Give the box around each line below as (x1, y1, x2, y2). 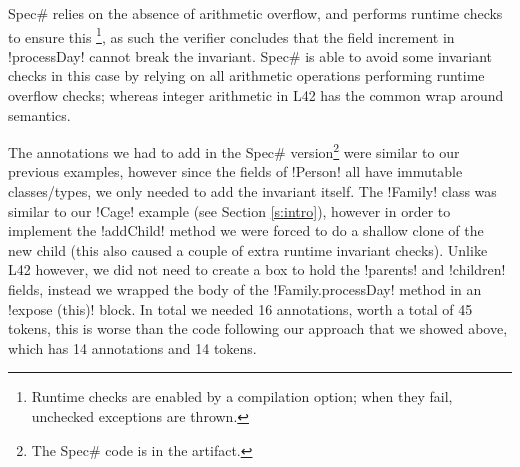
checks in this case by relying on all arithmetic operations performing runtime (8, 65, 485, 86)
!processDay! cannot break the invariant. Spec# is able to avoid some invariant (8, 45, 493, 66)
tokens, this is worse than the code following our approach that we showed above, (8, 318, 508, 339)
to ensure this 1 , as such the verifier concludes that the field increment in (8, 23, 455, 47)
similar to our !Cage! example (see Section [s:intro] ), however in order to (8, 200, 451, 221)
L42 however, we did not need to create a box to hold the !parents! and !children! (8, 259, 506, 280)
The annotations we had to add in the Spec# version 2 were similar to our (8, 139, 460, 162)
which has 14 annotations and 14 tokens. (8, 337, 257, 358)
